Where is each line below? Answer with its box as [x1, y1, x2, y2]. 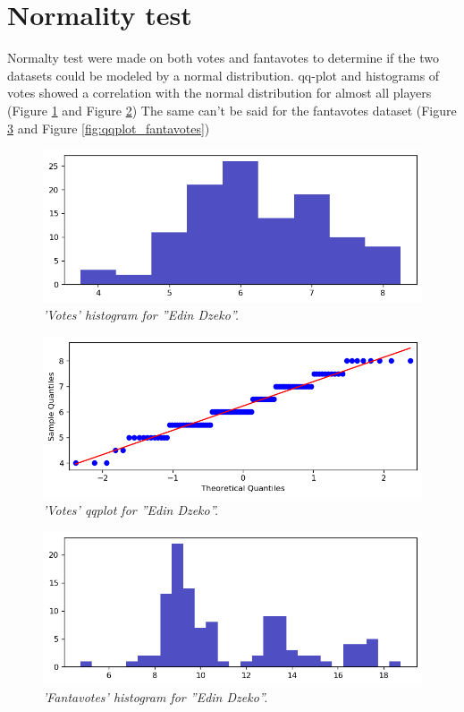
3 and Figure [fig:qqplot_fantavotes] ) [7, 118, 210, 137]
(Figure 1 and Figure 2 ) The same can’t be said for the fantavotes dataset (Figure [7, 100, 457, 119]
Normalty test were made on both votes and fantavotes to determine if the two [7, 48, 439, 67]
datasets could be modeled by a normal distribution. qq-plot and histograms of [7, 65, 440, 84]
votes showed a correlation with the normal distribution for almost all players [7, 83, 432, 102]
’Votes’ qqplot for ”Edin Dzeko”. [43, 501, 219, 519]
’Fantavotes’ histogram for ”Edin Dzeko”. [43, 688, 268, 707]
